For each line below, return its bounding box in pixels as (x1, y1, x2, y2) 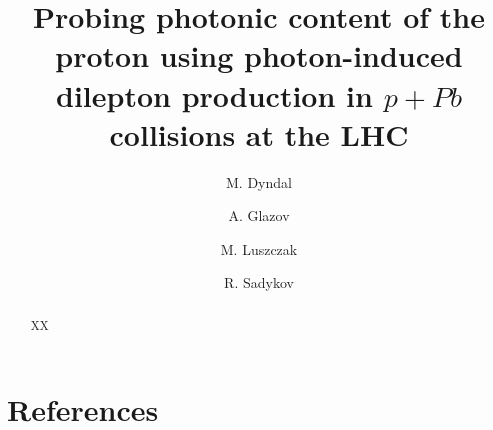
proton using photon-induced (55, 35, 463, 76)
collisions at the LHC (109, 113, 409, 154)
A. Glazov (228, 205, 290, 226)
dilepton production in (56, 74, 373, 115)
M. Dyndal (226, 171, 292, 192)
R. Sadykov (224, 272, 294, 293)
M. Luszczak (220, 238, 298, 259)
